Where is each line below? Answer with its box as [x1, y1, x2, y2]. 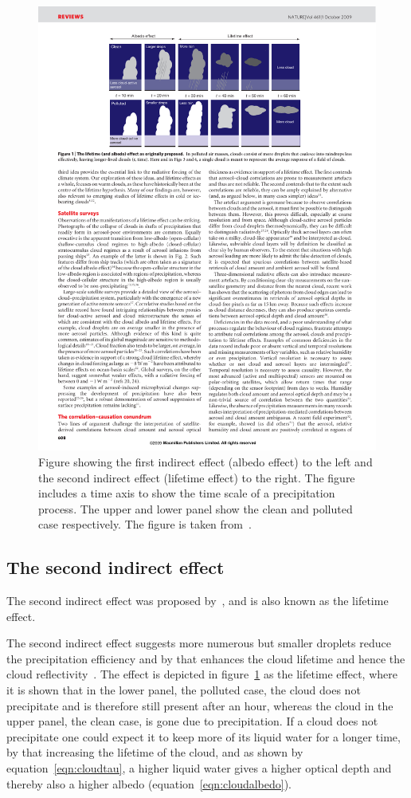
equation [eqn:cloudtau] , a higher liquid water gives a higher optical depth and [6, 760, 392, 776]
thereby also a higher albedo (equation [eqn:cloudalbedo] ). [6, 775, 292, 792]
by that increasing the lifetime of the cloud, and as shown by [6, 744, 303, 761]
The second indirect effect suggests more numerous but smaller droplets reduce [6, 635, 391, 651]
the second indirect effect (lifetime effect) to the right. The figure [38, 469, 355, 485]
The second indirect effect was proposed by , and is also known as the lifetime [6, 592, 389, 609]
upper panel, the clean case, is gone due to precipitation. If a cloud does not [6, 713, 378, 729]
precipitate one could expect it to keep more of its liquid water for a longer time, [6, 728, 401, 745]
